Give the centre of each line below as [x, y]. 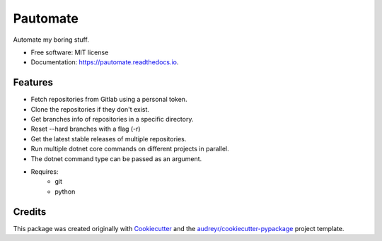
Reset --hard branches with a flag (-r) [86, 129]
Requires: [45, 171]
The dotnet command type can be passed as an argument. [116, 158]
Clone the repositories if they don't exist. [90, 109]
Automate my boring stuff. [51, 40]
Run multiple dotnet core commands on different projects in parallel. [130, 149]
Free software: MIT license [70, 52]
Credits [30, 212]
